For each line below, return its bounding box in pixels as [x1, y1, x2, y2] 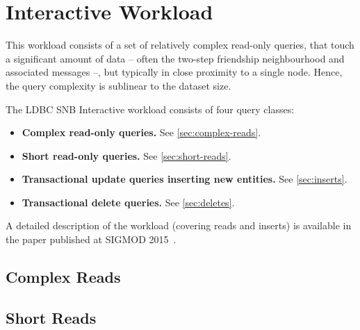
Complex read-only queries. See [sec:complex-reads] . [22, 125, 261, 140]
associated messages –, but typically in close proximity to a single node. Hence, [6, 65, 343, 79]
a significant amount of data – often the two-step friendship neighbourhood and [6, 51, 345, 65]
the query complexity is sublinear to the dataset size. [6, 78, 231, 92]
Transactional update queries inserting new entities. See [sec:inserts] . [22, 172, 347, 186]
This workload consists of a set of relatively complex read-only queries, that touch [6, 38, 354, 52]
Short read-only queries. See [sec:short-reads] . [22, 148, 231, 163]
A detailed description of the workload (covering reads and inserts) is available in [6, 218, 352, 233]
